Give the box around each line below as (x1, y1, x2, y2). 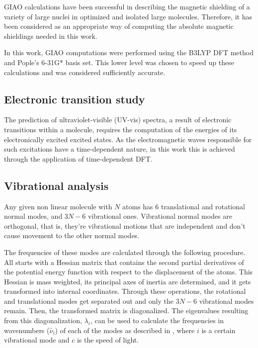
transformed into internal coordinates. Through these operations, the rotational (4, 286, 246, 296)
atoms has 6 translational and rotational (122, 201, 245, 211)
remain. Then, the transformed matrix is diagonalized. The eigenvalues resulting (4, 305, 249, 316)
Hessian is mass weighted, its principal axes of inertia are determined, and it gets (4, 276, 251, 286)
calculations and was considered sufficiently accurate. (4, 67, 166, 77)
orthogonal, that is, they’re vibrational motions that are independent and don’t (4, 220, 246, 231)
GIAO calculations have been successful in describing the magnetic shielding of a (4, 1, 250, 11)
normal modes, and (4, 211, 63, 221)
